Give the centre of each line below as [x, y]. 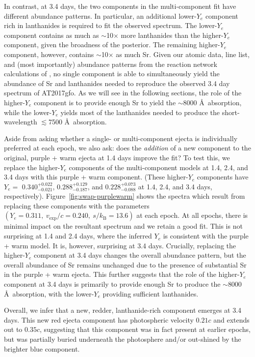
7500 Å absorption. [77, 122]
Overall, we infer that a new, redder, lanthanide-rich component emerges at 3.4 [123, 310]
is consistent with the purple [206, 236]
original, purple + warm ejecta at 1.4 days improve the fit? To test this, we [117, 157]
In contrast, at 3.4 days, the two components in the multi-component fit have [120, 6]
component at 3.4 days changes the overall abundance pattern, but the [140, 255]
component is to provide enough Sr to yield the [105, 102]
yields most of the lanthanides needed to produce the [140, 112]
